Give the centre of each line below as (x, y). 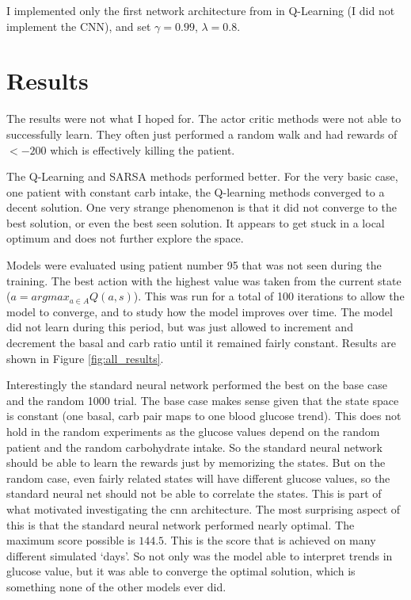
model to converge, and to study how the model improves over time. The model (200, 311)
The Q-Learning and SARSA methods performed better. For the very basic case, (202, 176)
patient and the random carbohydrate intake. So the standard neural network (194, 447)
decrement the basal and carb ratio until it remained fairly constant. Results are (201, 343)
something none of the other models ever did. (116, 586)
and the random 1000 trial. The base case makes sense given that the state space (203, 400)
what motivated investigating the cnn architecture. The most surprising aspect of (204, 508)
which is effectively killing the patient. (143, 149)
